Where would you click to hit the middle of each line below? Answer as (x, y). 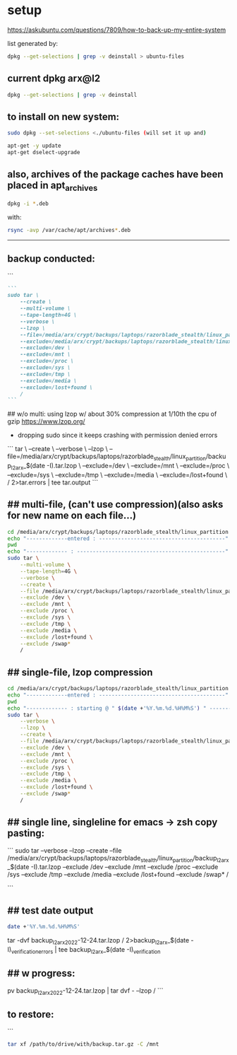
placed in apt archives (53, 186)
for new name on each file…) (72, 516)
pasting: (26, 833)
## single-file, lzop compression (80, 672)
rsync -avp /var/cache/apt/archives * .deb (69, 230)
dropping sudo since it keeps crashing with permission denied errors (117, 435)
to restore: (31, 1014)
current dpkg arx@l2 (54, 79)
